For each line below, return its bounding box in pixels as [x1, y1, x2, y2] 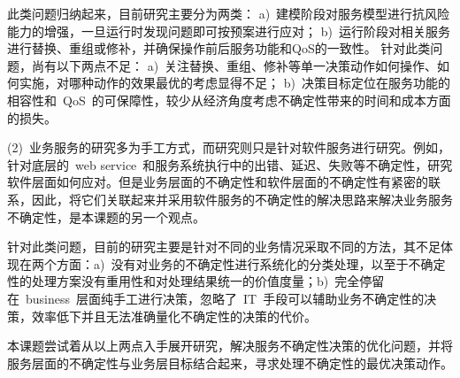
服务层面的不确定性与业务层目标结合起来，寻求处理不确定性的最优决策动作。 [7, 353, 453, 372]
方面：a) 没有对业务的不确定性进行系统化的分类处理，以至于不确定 [56, 254, 446, 273]
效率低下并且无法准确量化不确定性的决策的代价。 [31, 306, 317, 325]
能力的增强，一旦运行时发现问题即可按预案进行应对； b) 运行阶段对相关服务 [7, 21, 450, 40]
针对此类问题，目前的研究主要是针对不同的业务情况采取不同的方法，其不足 [7, 237, 441, 256]
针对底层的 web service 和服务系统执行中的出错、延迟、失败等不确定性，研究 [7, 155, 453, 174]
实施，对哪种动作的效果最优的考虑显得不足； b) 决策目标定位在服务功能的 [19, 73, 450, 92]
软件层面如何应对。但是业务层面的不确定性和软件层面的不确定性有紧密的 [7, 173, 428, 191]
